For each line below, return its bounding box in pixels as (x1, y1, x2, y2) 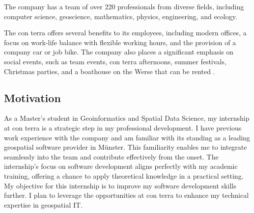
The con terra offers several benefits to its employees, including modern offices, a (4, 27, 247, 38)
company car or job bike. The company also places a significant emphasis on (4, 47, 234, 57)
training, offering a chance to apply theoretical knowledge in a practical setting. (4, 170, 244, 181)
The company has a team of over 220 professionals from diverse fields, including (4, 1, 244, 11)
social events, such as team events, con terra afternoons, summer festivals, (4, 56, 226, 66)
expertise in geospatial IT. (4, 199, 83, 210)
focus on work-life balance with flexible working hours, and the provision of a (4, 37, 236, 47)
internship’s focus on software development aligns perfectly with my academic (4, 161, 238, 171)
